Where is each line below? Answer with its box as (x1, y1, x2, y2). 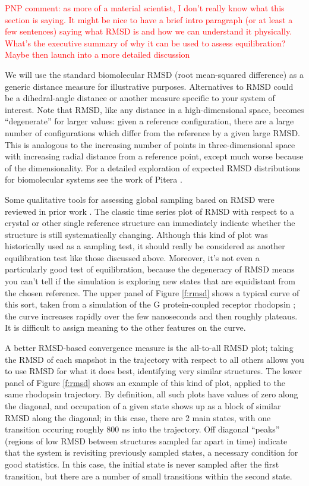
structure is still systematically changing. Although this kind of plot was (5, 228, 268, 240)
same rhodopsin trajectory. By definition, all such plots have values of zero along (5, 388, 298, 400)
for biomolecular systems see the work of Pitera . (5, 173, 182, 186)
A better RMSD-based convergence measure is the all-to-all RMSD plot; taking (5, 341, 294, 354)
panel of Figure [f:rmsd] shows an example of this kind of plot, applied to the (5, 376, 285, 388)
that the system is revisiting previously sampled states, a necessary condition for (5, 446, 298, 459)
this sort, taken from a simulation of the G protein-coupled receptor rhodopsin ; (5, 298, 296, 311)
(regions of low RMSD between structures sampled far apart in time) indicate (5, 434, 288, 447)
